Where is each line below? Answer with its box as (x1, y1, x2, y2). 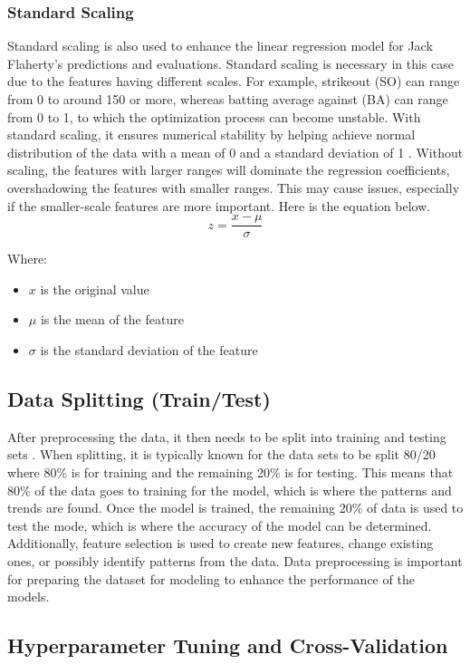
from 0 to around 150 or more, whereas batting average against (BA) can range (7, 90, 448, 108)
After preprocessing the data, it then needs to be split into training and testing (7, 427, 446, 446)
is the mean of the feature (40, 310, 184, 329)
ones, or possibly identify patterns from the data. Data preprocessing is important (7, 551, 463, 570)
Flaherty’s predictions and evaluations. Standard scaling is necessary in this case (7, 53, 454, 72)
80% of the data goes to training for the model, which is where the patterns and (7, 480, 452, 499)
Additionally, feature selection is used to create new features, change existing (7, 534, 434, 553)
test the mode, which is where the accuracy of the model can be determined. (7, 515, 432, 534)
